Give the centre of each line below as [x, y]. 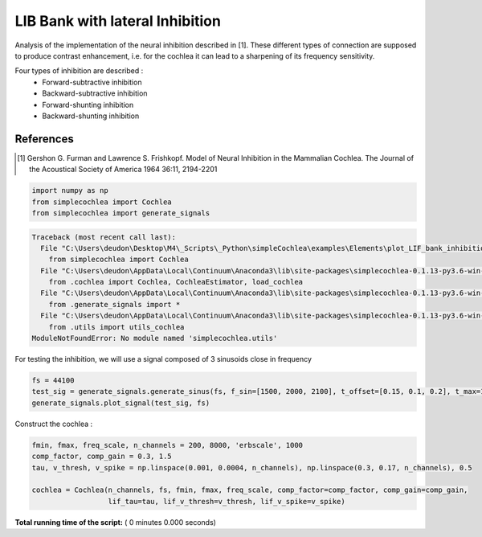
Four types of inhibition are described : [79, 71]
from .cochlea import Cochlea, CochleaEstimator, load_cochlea [176, 282]
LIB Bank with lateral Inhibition [118, 21]
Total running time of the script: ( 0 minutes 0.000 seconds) [116, 522]
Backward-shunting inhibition [91, 116]
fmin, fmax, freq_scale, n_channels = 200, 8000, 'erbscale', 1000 [167, 445]
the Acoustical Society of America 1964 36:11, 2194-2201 [123, 170]
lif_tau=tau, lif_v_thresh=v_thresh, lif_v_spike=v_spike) [227, 501]
